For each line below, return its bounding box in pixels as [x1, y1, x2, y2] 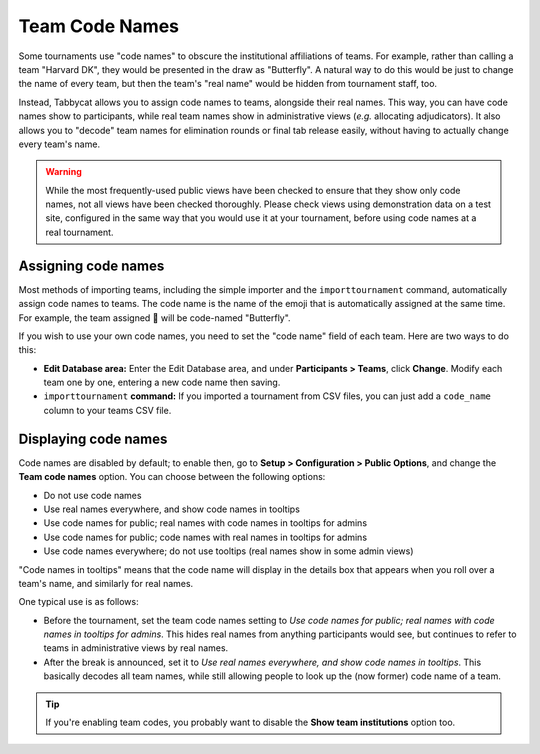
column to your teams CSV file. [43, 404, 172, 416]
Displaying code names [18, 430, 168, 447]
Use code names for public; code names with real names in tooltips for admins [43, 531, 368, 543]
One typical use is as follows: [18, 596, 139, 608]
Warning [45, 166, 82, 178]
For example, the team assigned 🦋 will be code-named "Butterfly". [18, 311, 291, 324]
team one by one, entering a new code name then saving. [43, 376, 281, 389]
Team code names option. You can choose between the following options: [18, 471, 326, 483]
